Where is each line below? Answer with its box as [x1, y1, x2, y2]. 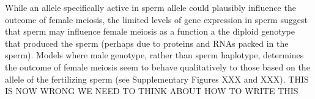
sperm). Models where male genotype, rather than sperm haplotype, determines [5, 49, 304, 61]
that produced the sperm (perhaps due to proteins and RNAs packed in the [5, 36, 289, 49]
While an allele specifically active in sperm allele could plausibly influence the [5, 1, 296, 13]
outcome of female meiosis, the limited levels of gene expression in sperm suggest [5, 13, 308, 26]
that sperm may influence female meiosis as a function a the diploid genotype [5, 25, 295, 38]
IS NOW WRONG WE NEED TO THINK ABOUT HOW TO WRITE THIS [5, 84, 298, 97]
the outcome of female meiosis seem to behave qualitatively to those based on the [5, 60, 310, 73]
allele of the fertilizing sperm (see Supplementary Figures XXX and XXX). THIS [5, 72, 309, 85]
